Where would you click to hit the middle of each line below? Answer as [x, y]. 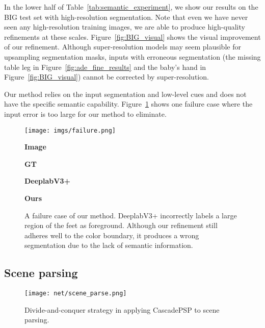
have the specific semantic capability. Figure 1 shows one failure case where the [128, 104]
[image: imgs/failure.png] [70, 130]
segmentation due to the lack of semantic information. [109, 245]
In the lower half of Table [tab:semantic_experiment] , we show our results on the [131, 7]
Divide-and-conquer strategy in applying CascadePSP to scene [122, 309]
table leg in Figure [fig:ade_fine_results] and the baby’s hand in [105, 67]
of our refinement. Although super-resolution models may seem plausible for [123, 47]
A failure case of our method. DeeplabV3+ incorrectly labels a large [131, 215]
